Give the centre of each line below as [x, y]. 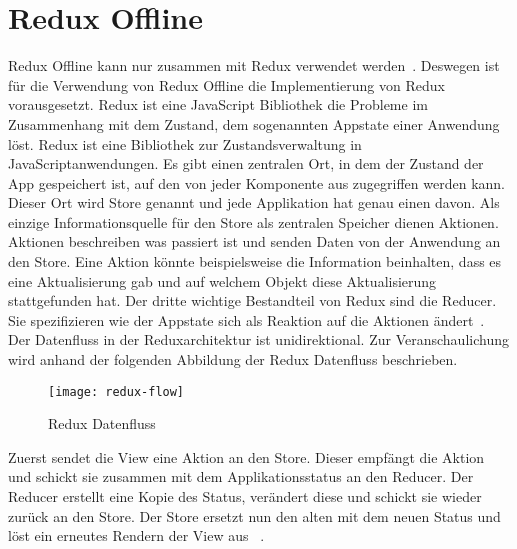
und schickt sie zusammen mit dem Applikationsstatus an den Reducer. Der [241, 476]
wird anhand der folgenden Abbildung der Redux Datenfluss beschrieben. [233, 359]
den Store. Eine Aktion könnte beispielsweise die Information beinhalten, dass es [255, 261]
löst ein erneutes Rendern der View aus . [136, 535]
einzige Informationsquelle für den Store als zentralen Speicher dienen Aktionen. [253, 221]
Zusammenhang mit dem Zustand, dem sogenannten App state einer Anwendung [254, 123]
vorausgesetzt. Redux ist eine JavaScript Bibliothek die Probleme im [218, 104]
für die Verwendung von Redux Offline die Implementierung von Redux [226, 84]
